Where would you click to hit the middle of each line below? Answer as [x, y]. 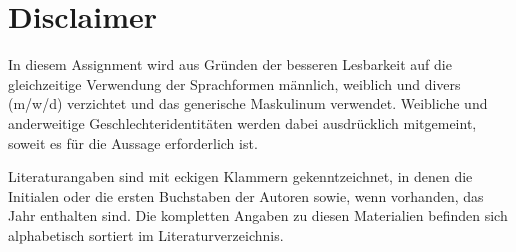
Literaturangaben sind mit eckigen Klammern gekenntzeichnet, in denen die [240, 176]
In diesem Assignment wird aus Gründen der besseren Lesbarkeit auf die [230, 64]
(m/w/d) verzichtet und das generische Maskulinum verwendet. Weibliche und [248, 103]
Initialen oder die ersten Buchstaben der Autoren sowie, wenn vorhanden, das [246, 195]
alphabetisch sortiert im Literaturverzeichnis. [146, 234]
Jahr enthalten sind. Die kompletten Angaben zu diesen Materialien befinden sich [258, 215]
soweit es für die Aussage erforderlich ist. [133, 142]
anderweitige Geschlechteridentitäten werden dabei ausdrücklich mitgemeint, [242, 122]
